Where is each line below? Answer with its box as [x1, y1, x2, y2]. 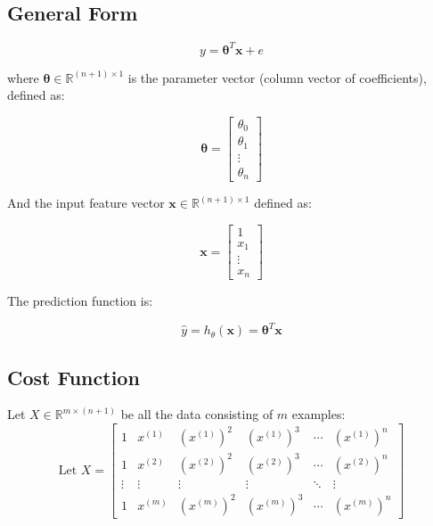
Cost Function [7, 363, 140, 390]
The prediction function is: [7, 292, 153, 310]
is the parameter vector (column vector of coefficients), [127, 68, 427, 86]
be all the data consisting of [120, 405, 274, 423]
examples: [291, 405, 346, 423]
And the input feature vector [7, 193, 165, 212]
